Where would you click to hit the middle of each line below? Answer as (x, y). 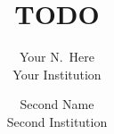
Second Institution (57, 121)
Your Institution (57, 74)
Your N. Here (57, 57)
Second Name (57, 104)
